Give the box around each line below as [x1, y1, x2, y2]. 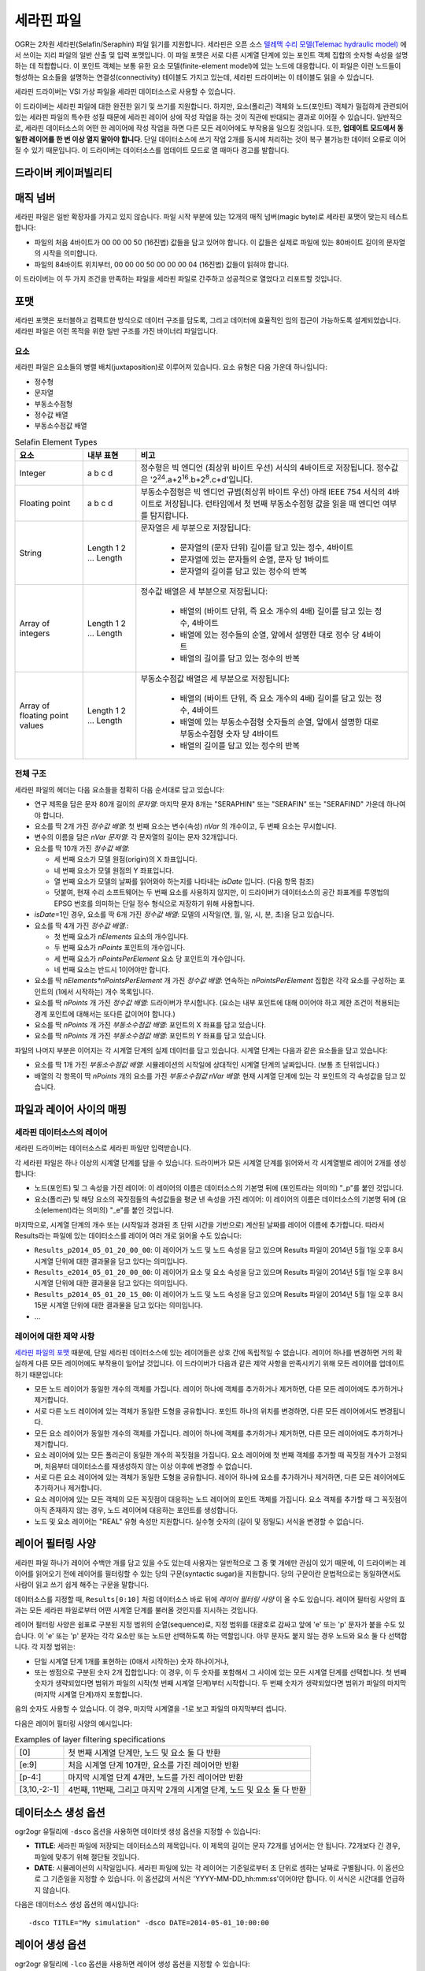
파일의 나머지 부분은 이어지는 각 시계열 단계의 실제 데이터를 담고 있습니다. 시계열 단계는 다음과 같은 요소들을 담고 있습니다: [14, 1045, 388, 1055]
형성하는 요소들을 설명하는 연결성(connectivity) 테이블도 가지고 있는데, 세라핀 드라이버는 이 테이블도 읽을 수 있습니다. [14, 72, 375, 82]
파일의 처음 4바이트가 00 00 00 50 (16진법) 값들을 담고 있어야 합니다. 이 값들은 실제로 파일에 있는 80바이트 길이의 [34, 237, 385, 247]
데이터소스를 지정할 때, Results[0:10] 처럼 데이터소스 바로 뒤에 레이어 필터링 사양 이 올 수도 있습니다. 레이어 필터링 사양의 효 [14, 1594, 405, 1604]
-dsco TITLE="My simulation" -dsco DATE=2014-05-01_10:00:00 [28, 1918, 269, 1927]
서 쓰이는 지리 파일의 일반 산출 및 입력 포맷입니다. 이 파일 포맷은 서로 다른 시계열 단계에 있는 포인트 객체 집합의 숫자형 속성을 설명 [14, 50, 408, 59]
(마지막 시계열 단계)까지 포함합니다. [34, 1690, 143, 1699]
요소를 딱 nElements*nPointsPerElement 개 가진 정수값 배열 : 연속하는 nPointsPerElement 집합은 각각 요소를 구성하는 [34, 976, 397, 985]
